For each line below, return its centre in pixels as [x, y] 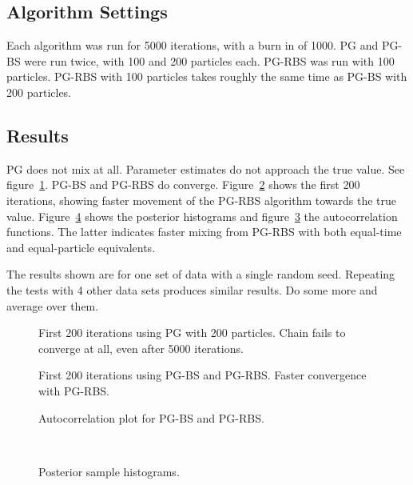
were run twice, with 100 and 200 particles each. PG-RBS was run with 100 [209, 60]
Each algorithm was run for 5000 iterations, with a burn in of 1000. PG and [193, 45]
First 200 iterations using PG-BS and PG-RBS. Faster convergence [203, 375]
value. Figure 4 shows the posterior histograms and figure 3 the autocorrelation [202, 216]
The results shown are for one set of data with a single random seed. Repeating [201, 274]
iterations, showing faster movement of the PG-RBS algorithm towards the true [202, 200]
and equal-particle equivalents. [81, 247]
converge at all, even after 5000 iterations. [141, 348]
